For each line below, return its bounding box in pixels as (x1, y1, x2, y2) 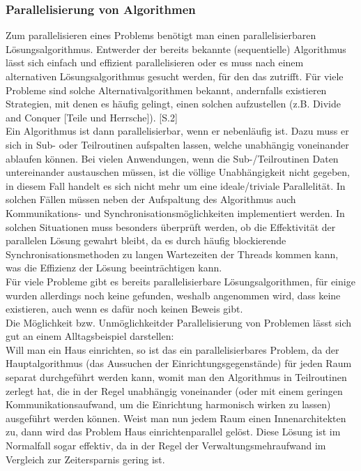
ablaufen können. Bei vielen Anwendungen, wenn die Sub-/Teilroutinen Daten (6, 151, 339, 165)
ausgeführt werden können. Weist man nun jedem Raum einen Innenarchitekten (6, 410, 346, 425)
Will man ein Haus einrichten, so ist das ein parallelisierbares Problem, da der (6, 342, 339, 357)
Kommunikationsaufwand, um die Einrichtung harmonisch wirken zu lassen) (6, 397, 331, 412)
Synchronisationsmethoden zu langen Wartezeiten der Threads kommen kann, (6, 246, 339, 261)
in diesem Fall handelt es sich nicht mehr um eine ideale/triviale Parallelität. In (6, 178, 346, 193)
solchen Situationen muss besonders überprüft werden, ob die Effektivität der (6, 219, 336, 234)
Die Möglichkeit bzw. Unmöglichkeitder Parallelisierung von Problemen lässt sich (6, 315, 352, 329)
